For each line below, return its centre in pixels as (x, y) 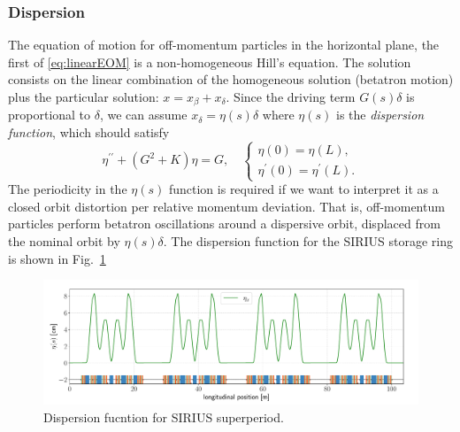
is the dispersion (380, 115)
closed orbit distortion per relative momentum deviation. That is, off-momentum (226, 206)
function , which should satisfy (89, 132)
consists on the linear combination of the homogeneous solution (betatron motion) (231, 79)
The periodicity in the (68, 189)
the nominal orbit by (64, 241)
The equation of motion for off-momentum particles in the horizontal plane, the (224, 45)
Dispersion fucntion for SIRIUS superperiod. (164, 417)
